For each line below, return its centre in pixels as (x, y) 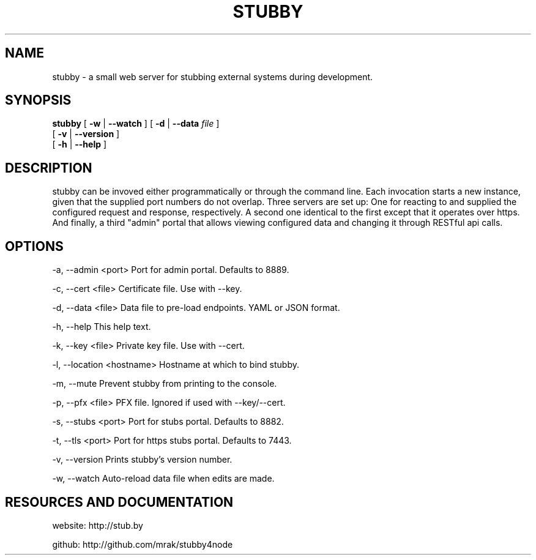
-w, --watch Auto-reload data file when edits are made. (163, 479)
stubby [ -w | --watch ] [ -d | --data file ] (136, 124)
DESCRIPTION (49, 168)
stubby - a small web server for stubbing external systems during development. (213, 77)
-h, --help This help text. (102, 327)
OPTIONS (34, 246)
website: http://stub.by (98, 525)
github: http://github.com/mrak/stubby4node (143, 544)
